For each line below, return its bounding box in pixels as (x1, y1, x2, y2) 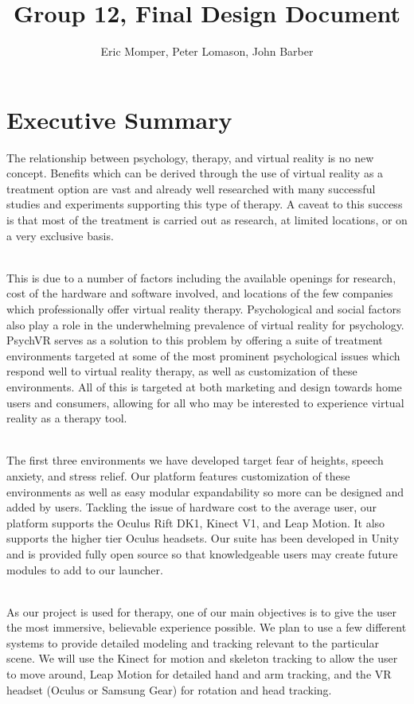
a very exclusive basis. (6, 227, 114, 243)
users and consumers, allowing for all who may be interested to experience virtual (6, 394, 404, 410)
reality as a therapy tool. (6, 410, 127, 426)
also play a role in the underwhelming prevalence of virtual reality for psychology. (6, 316, 404, 333)
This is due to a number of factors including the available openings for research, (6, 269, 396, 286)
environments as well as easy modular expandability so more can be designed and (6, 483, 404, 500)
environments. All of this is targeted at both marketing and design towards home (6, 378, 402, 395)
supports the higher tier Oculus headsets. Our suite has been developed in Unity (6, 530, 400, 546)
